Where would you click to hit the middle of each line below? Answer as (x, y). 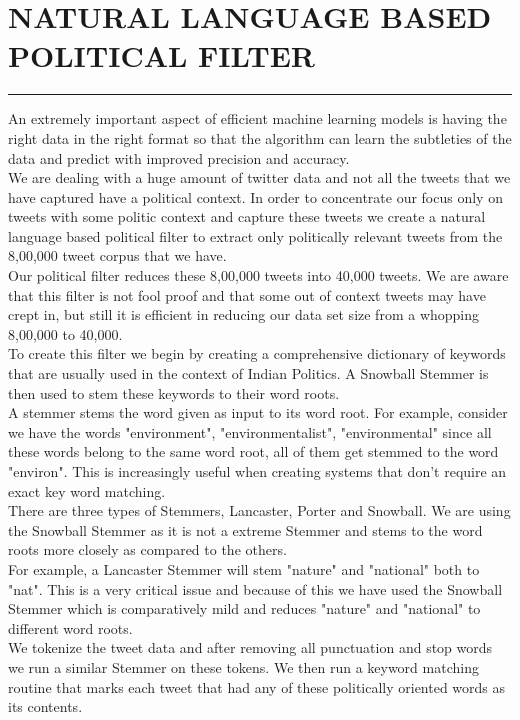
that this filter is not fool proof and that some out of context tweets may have (247, 294)
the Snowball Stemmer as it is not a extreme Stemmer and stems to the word (245, 529)
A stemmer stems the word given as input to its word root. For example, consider (258, 412)
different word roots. (70, 627)
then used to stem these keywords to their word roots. (174, 392)
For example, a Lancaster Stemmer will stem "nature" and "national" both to (244, 568)
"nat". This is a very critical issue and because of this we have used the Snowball (255, 588)
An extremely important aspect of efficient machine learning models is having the (257, 118)
